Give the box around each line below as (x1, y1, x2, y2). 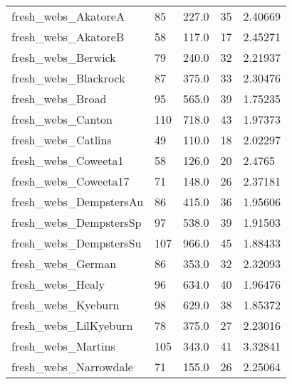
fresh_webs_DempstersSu (11, 235, 142, 251)
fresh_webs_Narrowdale (11, 358, 133, 375)
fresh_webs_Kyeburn (11, 297, 120, 313)
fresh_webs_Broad (11, 90, 107, 107)
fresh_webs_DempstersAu (11, 193, 144, 210)
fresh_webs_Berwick (11, 49, 116, 65)
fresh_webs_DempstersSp (11, 214, 142, 230)
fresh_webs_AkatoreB (11, 28, 125, 45)
